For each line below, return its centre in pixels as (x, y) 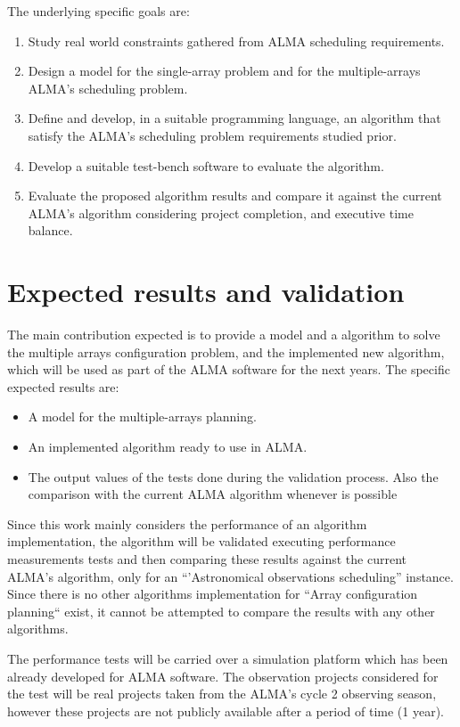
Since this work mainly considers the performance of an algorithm (187, 523)
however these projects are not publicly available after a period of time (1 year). (226, 711)
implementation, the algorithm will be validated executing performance (201, 541)
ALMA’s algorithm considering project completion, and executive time (221, 212)
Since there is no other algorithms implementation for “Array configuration (213, 594)
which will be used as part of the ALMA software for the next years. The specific (229, 369)
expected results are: (63, 386)
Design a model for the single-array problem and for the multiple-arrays (224, 71)
